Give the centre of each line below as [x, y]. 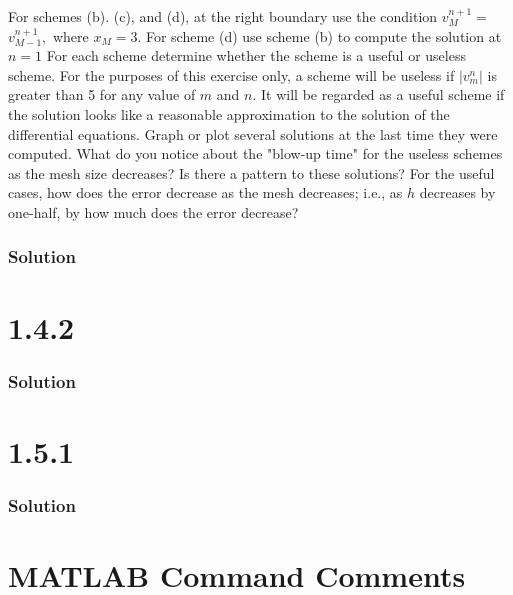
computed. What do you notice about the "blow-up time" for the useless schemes [255, 153]
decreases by [457, 192]
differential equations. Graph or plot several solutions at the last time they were [253, 133]
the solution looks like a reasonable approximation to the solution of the [229, 113]
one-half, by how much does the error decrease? [153, 211]
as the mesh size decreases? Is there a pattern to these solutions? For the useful [251, 172]
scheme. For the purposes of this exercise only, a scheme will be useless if [231, 74]
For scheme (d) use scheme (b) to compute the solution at [323, 35]
